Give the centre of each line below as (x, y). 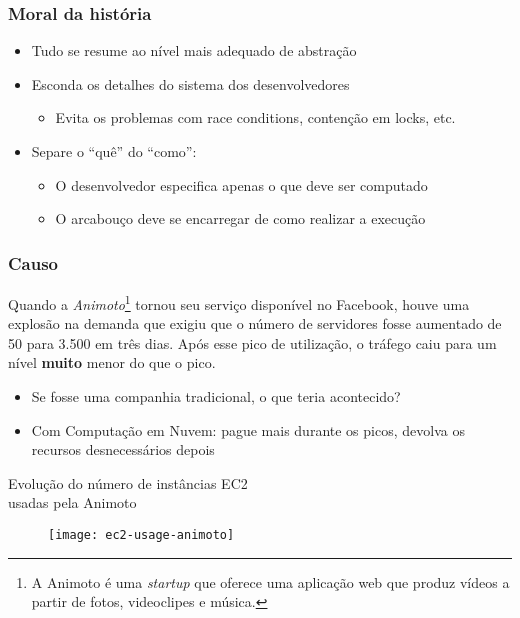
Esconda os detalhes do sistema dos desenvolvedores (190, 83)
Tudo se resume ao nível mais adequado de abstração (194, 50)
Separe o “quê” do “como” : (114, 151)
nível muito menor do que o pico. (112, 362)
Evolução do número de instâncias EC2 (128, 482)
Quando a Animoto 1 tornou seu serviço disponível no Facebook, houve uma (239, 302)
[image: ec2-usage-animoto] (141, 535)
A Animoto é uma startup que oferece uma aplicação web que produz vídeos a (270, 581)
